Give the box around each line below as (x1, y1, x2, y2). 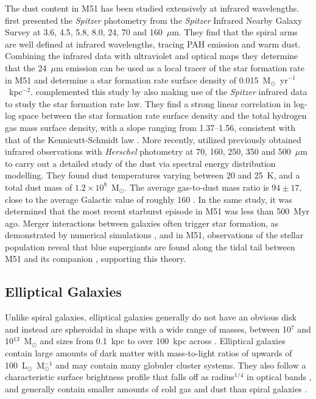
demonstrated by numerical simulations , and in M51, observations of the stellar (5, 228, 304, 241)
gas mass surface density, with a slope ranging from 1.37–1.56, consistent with (5, 121, 296, 133)
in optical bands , (246, 370, 312, 383)
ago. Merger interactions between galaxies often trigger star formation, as (5, 216, 279, 229)
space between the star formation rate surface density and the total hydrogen (18, 109, 307, 122)
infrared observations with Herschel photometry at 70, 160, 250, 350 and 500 (5, 145, 291, 158)
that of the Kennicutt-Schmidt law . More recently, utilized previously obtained (5, 133, 301, 146)
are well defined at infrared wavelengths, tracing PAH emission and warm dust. (5, 37, 301, 50)
